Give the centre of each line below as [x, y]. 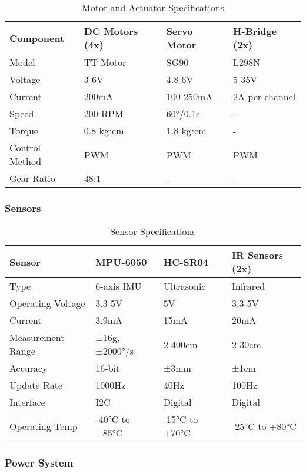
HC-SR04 [186, 262]
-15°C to [181, 419]
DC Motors [111, 31]
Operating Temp [44, 426]
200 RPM [104, 113]
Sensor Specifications [153, 231]
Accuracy [29, 368]
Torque [24, 130]
